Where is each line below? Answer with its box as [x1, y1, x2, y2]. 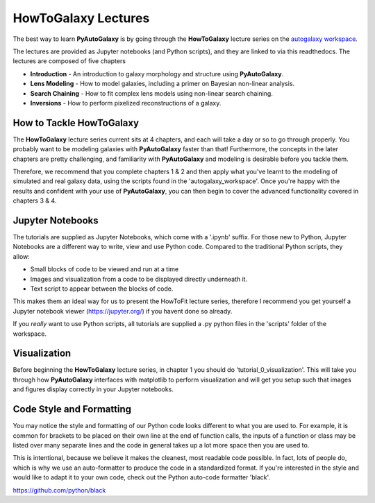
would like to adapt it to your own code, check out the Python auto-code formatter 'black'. [12, 473, 271, 481]
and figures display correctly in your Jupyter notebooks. [12, 385, 174, 393]
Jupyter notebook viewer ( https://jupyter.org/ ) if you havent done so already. [12, 307, 233, 315]
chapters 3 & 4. [12, 196, 57, 205]
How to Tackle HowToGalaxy [12, 117, 139, 128]
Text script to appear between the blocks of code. [30, 284, 174, 293]
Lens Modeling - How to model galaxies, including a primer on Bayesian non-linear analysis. [30, 80, 295, 88]
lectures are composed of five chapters [12, 57, 126, 65]
